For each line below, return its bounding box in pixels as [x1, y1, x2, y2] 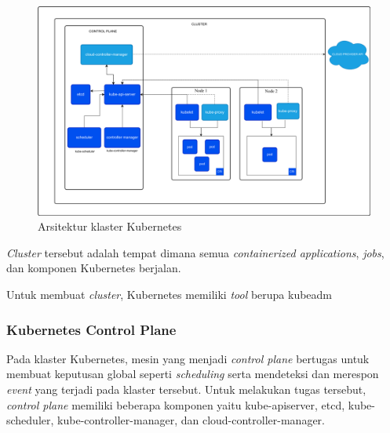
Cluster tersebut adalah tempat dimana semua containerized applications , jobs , [6, 244, 385, 260]
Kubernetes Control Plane [6, 319, 177, 339]
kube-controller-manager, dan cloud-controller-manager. [57, 412, 325, 428]
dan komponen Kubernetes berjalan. [6, 260, 181, 276]
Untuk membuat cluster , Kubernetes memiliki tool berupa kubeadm [6, 286, 333, 303]
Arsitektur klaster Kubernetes [38, 218, 182, 235]
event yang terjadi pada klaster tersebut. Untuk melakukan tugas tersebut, [6, 381, 366, 398]
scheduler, [6, 412, 54, 428]
